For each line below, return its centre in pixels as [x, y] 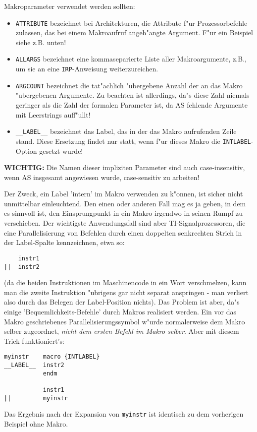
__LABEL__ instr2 [34, 365]
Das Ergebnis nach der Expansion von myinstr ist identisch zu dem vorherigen [124, 414]
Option [26, 151]
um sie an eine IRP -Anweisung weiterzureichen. [87, 69]
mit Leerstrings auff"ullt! [53, 114]
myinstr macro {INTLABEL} [52, 357]
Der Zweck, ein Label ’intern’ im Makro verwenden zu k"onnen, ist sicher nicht [124, 194]
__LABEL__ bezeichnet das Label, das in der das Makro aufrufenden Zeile [126, 131]
